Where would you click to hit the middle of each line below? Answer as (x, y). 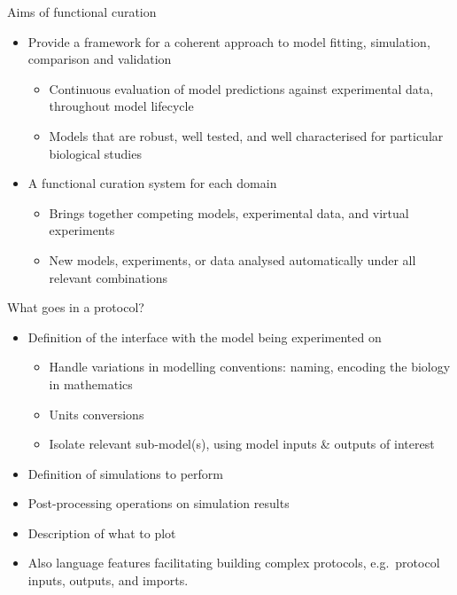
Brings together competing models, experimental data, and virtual (229, 212)
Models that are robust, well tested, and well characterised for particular (246, 135)
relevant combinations (108, 277)
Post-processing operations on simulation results (159, 503)
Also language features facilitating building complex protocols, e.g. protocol (234, 563)
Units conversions (97, 414)
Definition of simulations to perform (125, 473)
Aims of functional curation (82, 12)
